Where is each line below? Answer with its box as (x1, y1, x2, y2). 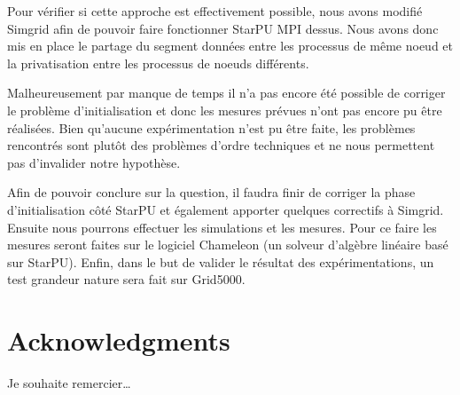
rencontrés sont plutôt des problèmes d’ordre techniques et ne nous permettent (7, 136, 435, 154)
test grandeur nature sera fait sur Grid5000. (7, 270, 246, 288)
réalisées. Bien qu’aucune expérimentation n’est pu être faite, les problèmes (7, 118, 416, 137)
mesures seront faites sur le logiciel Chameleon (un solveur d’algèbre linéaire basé (7, 235, 448, 254)
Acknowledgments (7, 322, 230, 359)
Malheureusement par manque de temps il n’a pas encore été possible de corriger (7, 83, 446, 102)
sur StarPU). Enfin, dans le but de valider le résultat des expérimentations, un (7, 252, 434, 271)
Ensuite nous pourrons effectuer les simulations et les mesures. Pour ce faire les (7, 217, 437, 236)
